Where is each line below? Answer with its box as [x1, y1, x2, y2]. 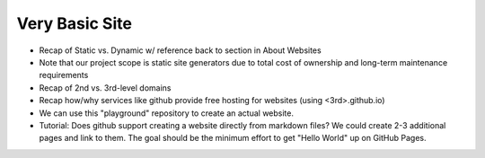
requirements [39, 70, 89, 81]
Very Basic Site [16, 13, 132, 33]
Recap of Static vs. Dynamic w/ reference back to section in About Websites [39, 45, 322, 56]
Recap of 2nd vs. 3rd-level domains [39, 82, 172, 93]
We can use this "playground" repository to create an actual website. [39, 108, 294, 118]
